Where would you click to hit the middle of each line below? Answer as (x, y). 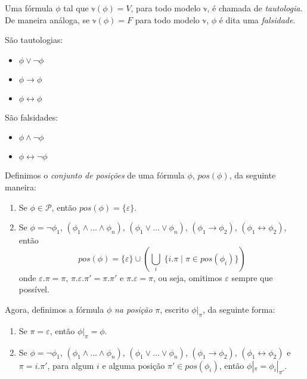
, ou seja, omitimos (188, 277)
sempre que (252, 277)
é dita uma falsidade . (257, 19)
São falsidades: (32, 117)
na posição (133, 309)
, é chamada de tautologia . (255, 8)
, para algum (71, 365)
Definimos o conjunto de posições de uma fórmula (95, 175)
